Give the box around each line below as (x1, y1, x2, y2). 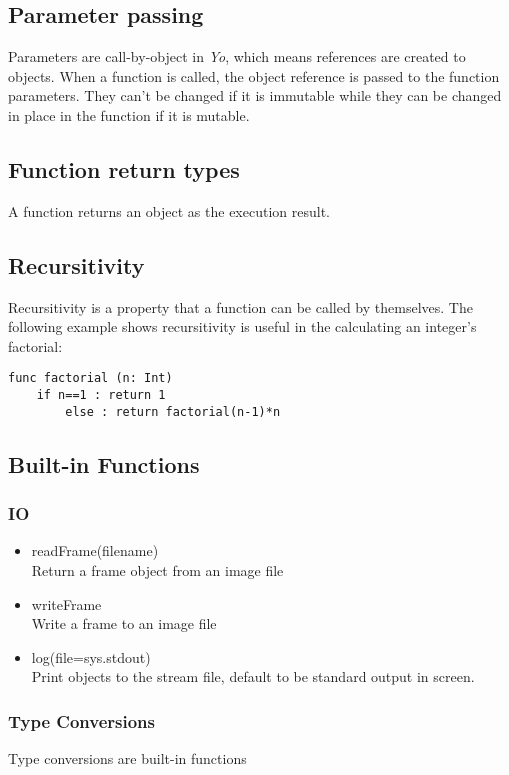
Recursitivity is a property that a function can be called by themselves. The (8, 296, 473, 317)
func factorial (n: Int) (8, 371, 173, 386)
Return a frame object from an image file (31, 559, 284, 580)
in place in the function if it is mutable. (8, 104, 250, 125)
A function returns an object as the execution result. (8, 200, 330, 221)
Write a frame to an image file (31, 613, 217, 634)
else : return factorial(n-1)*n (65, 404, 281, 419)
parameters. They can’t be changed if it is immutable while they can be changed (8, 85, 502, 106)
